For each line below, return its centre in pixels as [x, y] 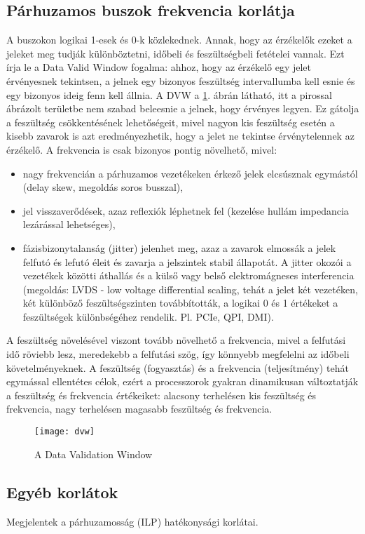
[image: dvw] [64, 432]
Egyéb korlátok [62, 492]
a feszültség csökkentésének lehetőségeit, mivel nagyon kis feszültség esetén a [171, 122]
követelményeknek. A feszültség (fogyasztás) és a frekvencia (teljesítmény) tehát [178, 367]
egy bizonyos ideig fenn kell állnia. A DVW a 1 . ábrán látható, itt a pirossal [169, 94]
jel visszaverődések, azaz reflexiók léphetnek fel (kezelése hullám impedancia [186, 210]
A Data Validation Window [94, 454]
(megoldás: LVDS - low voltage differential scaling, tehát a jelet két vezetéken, [190, 289]
